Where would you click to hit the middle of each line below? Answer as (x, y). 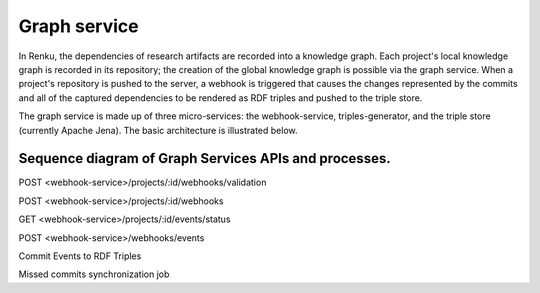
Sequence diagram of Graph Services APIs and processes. (204, 158)
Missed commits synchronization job (94, 274)
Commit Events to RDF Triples (80, 256)
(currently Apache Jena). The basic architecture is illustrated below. (158, 130)
